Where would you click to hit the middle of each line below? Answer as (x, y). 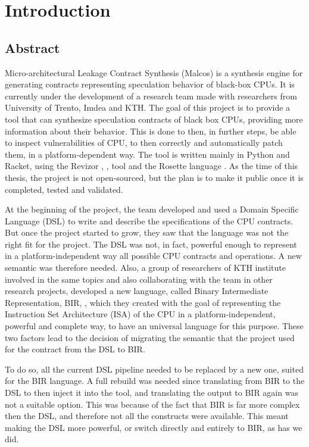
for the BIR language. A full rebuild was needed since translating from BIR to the (155, 381)
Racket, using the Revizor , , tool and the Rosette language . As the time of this (152, 166)
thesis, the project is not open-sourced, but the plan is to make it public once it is (154, 177)
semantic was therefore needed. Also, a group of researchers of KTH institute (145, 268)
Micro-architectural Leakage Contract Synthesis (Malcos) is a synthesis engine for (154, 72)
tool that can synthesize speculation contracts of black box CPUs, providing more (154, 119)
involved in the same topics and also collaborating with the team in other (139, 279)
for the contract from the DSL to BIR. (75, 349)
